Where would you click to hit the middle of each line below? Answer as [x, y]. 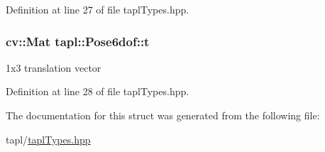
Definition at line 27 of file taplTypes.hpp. [98, 9]
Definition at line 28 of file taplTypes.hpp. [98, 91]
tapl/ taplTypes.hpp [48, 139]
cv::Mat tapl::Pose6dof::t [78, 41]
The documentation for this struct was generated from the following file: [163, 115]
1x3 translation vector [54, 67]
